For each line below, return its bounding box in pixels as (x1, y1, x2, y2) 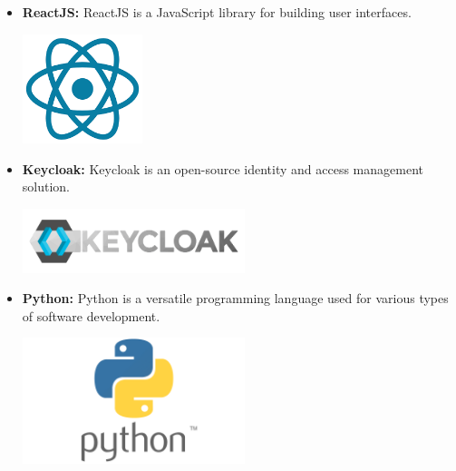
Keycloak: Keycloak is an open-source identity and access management (22, 159, 423, 178)
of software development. (22, 306, 160, 325)
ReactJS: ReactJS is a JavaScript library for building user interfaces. (22, 3, 412, 21)
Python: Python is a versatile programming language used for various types (22, 289, 449, 308)
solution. (22, 177, 71, 196)
